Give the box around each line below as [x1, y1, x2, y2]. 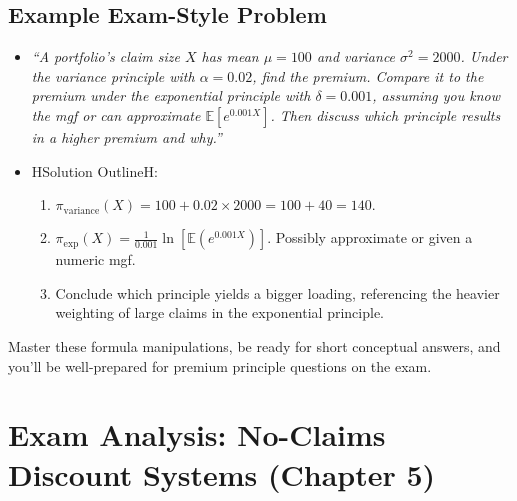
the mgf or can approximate [31, 104, 201, 125]
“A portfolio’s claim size [31, 46, 180, 67]
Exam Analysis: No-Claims [8, 414, 386, 455]
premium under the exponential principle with [31, 85, 311, 106]
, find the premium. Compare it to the [252, 65, 484, 86]
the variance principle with [31, 65, 195, 86]
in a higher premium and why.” [31, 126, 222, 147]
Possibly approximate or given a [275, 227, 473, 248]
